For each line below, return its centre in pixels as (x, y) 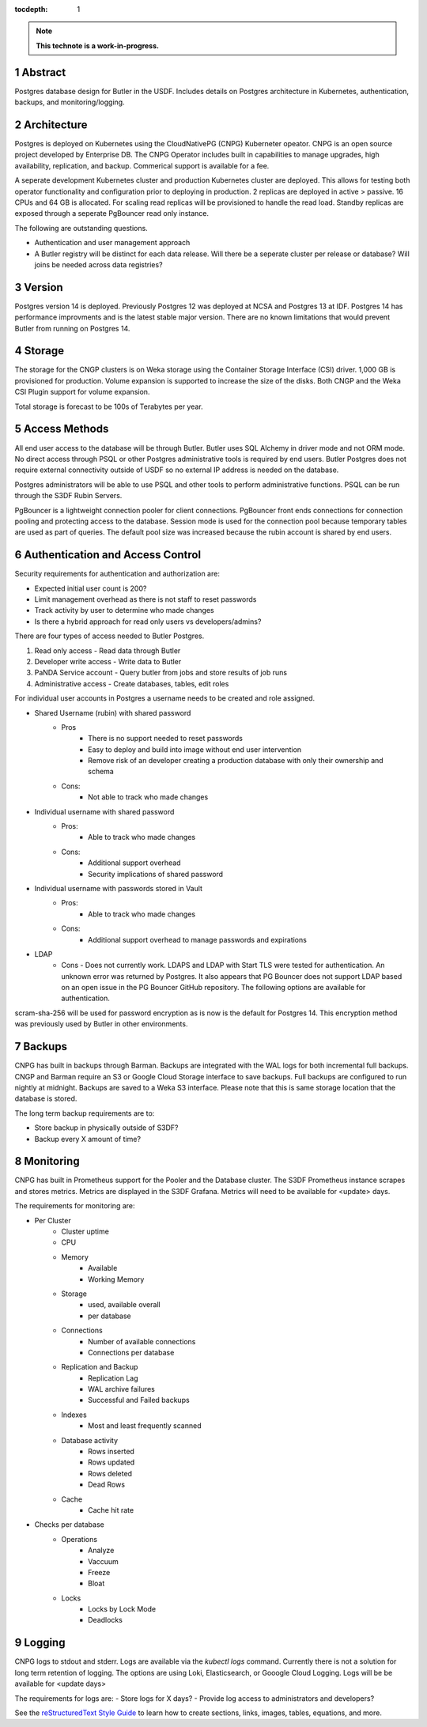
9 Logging (40, 1643)
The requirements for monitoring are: (75, 1206)
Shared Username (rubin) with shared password (113, 712)
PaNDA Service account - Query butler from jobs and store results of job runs (161, 673)
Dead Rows (107, 1485)
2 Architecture (51, 125)
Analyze (101, 1551)
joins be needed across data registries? (98, 264)
